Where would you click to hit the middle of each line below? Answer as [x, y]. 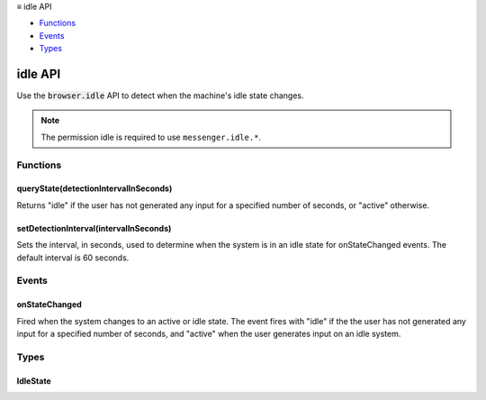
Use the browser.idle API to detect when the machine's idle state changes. [160, 95]
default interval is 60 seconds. [73, 258]
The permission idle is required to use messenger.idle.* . [151, 137]
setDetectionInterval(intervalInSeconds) [94, 228]
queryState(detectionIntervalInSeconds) [94, 188]
